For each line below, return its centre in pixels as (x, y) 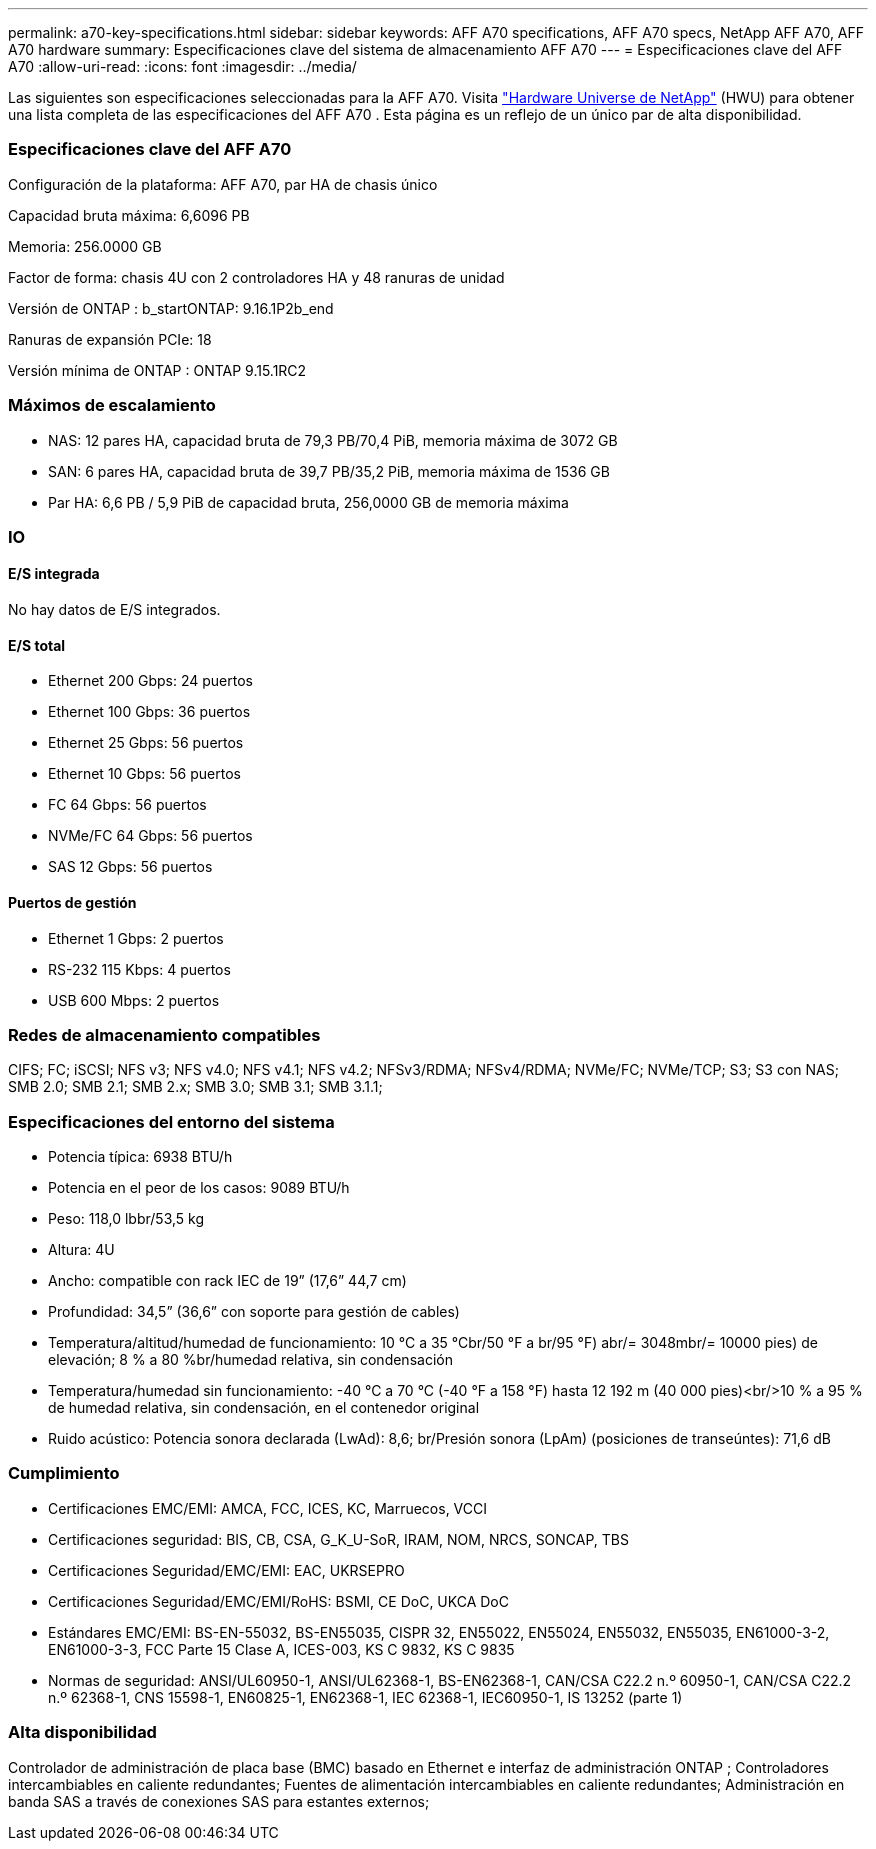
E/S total (37, 645)
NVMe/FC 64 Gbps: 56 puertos (150, 836)
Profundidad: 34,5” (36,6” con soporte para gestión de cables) (254, 1312)
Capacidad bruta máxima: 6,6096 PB (129, 215)
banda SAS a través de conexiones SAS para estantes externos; (219, 1801)
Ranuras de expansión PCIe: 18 (110, 339)
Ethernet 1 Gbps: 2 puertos (136, 938)
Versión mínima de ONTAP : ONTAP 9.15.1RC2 (157, 370)
